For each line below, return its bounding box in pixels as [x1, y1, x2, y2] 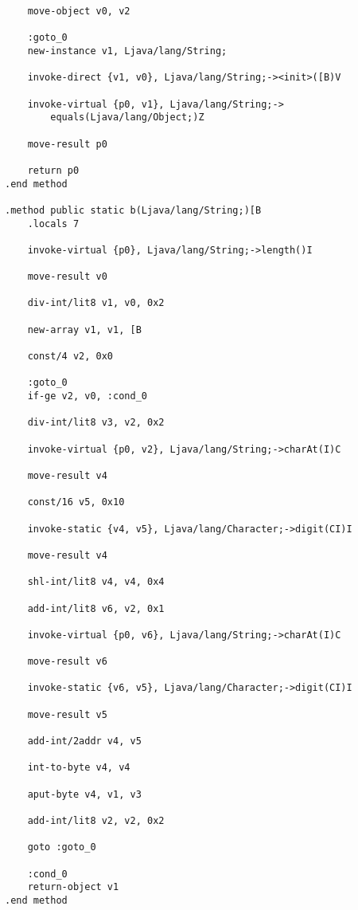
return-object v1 [27, 881, 119, 893]
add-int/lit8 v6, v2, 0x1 [27, 602, 165, 614]
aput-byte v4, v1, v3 [27, 788, 142, 800]
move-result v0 [27, 271, 107, 283]
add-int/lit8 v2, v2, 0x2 [27, 815, 165, 827]
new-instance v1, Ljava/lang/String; [27, 45, 228, 57]
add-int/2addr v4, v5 [27, 735, 142, 747]
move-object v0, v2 [27, 6, 130, 17]
